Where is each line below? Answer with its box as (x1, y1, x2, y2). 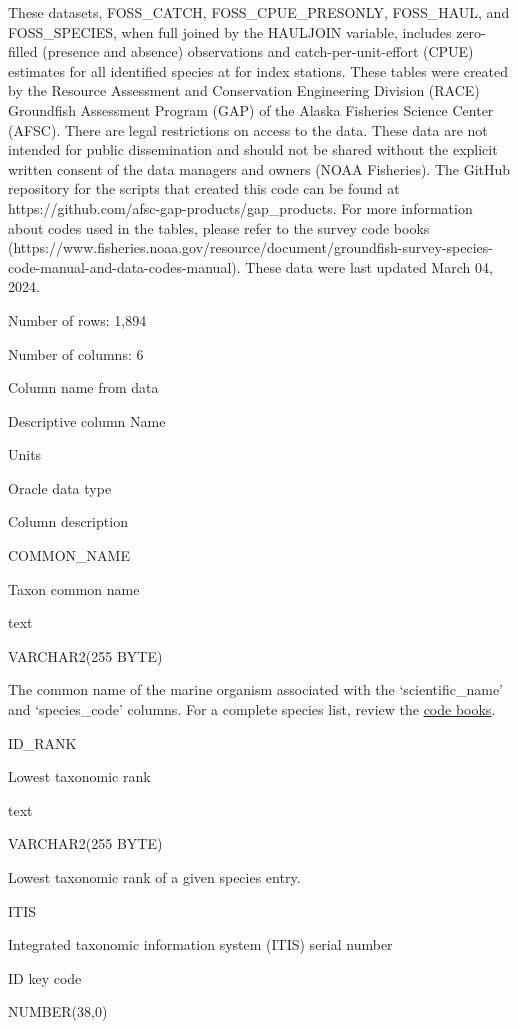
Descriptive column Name (8, 410, 166, 431)
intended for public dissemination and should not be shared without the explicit (8, 139, 498, 160)
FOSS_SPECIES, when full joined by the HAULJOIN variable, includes (8, 21, 452, 42)
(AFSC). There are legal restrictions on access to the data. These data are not (8, 119, 488, 140)
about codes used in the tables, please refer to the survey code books (8, 217, 430, 238)
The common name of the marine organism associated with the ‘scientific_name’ (8, 679, 503, 700)
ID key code (8, 967, 82, 988)
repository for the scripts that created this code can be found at (8, 178, 400, 199)
